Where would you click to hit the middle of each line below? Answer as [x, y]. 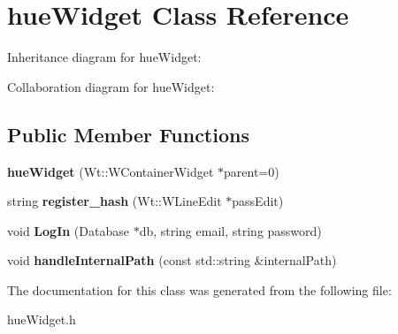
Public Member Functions [128, 134]
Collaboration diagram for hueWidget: [111, 86]
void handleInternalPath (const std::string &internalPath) [172, 260]
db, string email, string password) [230, 230]
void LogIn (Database [68, 230]
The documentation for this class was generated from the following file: [199, 289]
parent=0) [252, 171]
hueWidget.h [42, 319]
